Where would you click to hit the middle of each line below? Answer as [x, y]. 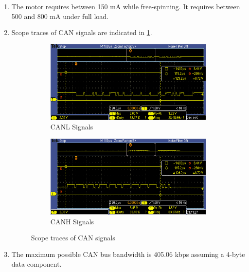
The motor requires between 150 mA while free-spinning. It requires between [126, 6]
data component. [36, 263]
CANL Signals [72, 127]
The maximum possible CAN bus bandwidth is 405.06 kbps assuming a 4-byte [128, 254]
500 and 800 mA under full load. [60, 16]
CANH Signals [72, 221]
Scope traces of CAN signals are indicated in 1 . [82, 32]
